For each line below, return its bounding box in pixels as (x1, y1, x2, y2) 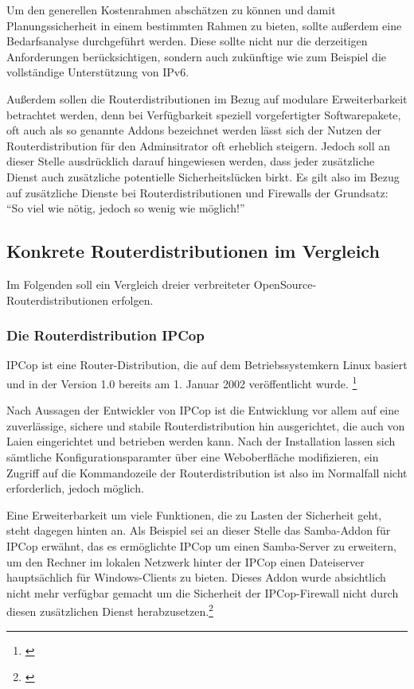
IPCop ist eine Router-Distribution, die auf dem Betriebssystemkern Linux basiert (6, 356, 408, 373)
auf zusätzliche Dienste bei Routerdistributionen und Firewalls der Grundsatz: (6, 184, 389, 200)
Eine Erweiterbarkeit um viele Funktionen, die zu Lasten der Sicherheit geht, (6, 506, 382, 523)
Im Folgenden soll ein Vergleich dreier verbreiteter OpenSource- (6, 275, 317, 292)
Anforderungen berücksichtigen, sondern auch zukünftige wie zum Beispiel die (6, 48, 386, 64)
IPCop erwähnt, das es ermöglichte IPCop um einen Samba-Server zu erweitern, (6, 537, 396, 554)
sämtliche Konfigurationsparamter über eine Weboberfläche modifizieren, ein (6, 448, 379, 465)
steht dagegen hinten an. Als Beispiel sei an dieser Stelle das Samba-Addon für (6, 522, 391, 539)
